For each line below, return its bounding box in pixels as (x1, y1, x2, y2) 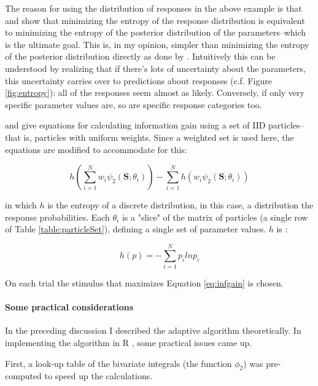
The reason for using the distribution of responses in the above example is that (5, 2, 302, 14)
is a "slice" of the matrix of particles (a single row (122, 210, 308, 223)
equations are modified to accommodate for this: (5, 143, 187, 156)
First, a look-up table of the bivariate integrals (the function (5, 356, 232, 369)
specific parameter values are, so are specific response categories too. (5, 98, 262, 111)
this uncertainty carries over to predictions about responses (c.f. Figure (5, 74, 272, 87)
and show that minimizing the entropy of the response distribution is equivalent (5, 14, 305, 26)
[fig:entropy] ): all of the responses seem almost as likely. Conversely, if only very (5, 86, 304, 99)
